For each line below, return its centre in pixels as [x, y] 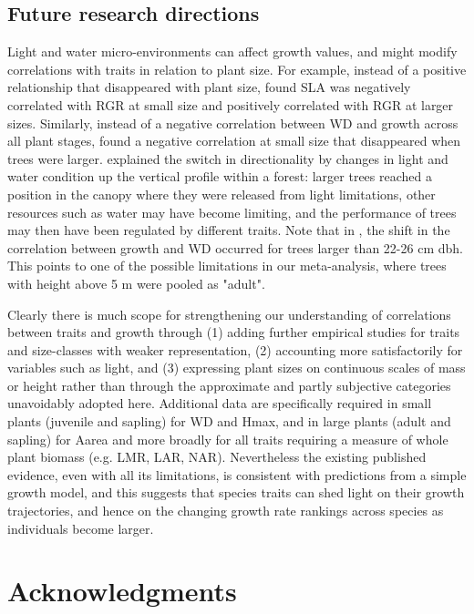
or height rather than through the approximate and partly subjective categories [229, 385]
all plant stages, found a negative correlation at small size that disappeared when [234, 141]
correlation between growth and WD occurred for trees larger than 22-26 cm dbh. [235, 247]
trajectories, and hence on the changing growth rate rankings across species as [226, 511]
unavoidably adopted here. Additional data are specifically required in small [220, 403]
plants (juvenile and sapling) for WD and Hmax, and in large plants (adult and [229, 421]
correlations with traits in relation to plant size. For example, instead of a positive [237, 69]
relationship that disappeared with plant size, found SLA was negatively [209, 87]
